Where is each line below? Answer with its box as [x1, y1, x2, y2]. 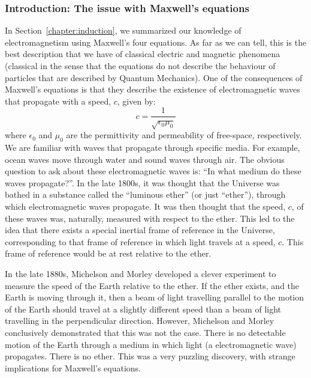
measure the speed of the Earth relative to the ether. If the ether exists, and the [5, 279, 300, 291]
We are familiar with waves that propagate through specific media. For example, [5, 141, 300, 153]
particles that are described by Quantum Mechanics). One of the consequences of [5, 71, 303, 84]
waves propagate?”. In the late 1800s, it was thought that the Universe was [5, 176, 280, 189]
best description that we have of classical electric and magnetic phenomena [5, 47, 280, 60]
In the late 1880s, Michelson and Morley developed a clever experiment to [5, 267, 276, 279]
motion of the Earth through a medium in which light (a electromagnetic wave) [5, 338, 297, 350]
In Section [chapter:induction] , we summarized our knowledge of [5, 24, 241, 37]
